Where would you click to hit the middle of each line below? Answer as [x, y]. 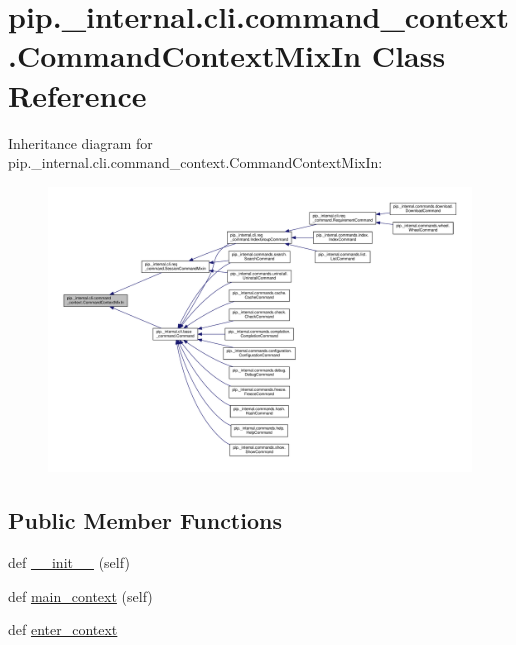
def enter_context [63, 629]
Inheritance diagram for [80, 142]
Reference [77, 94]
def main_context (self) [80, 595]
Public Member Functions [145, 520]
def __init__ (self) [69, 562]
